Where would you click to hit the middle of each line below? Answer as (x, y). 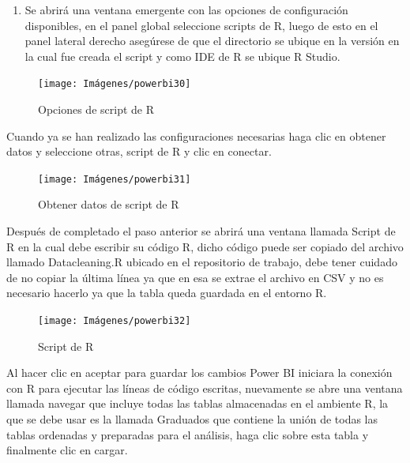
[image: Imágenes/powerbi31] (115, 179)
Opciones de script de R (96, 109)
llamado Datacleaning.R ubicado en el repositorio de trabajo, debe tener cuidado (202, 262)
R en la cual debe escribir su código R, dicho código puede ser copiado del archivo (205, 246)
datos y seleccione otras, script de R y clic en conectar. (139, 151)
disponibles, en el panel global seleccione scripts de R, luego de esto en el (201, 25)
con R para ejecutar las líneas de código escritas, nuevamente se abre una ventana (205, 388)
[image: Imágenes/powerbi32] (115, 321)
